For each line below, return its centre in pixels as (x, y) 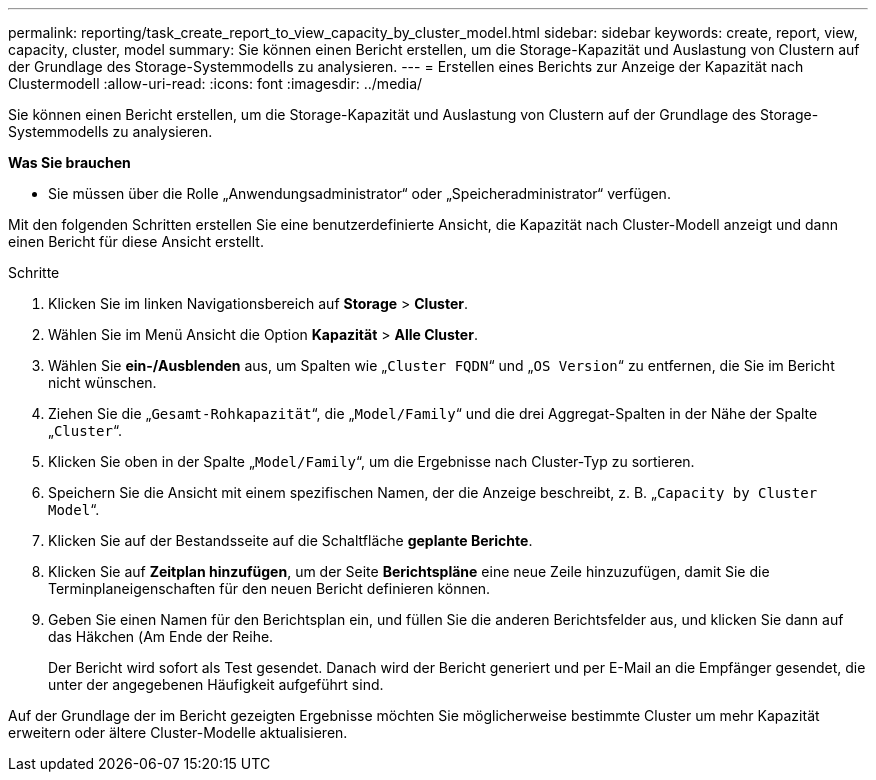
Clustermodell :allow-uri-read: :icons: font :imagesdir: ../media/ (215, 83)
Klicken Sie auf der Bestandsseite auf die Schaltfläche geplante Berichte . (290, 540)
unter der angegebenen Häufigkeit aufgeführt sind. (216, 684)
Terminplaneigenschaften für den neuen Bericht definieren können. (269, 588)
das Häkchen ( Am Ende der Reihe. (161, 636)
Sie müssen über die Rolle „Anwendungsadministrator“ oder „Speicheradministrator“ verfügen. (359, 193)
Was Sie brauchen (69, 162)
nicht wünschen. (102, 382)
